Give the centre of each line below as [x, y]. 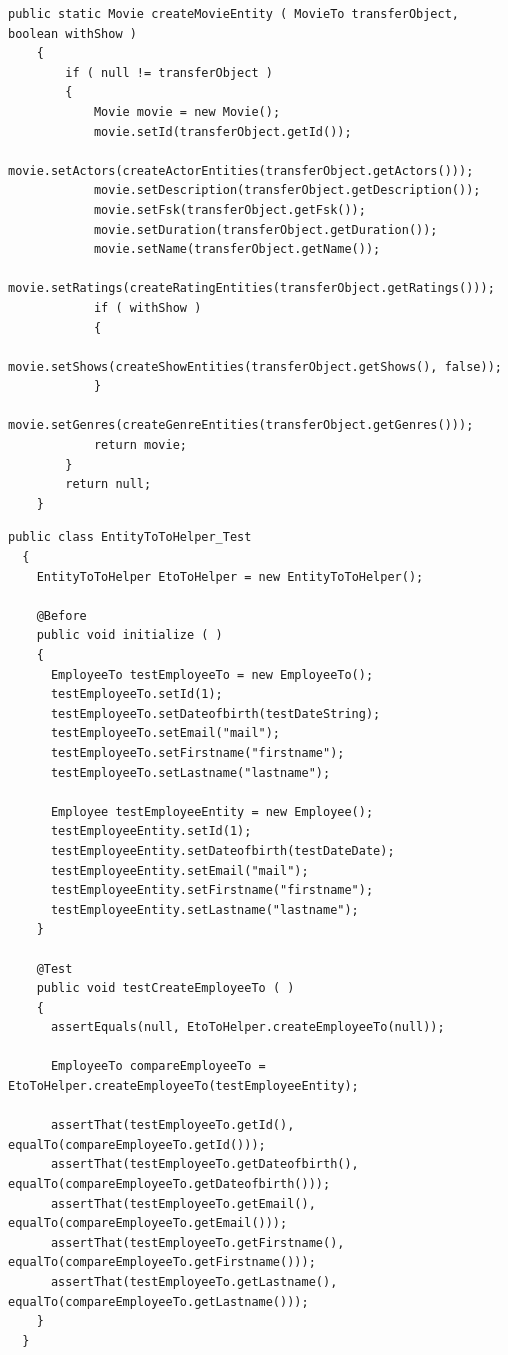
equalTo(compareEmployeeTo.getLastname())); [158, 1301]
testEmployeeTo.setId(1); [136, 694]
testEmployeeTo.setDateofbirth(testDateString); [215, 713]
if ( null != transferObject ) [169, 72]
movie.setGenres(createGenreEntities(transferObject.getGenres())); [241, 425]
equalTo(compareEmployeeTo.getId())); [137, 1144]
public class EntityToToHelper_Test [130, 537]
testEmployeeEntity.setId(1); [151, 831]
